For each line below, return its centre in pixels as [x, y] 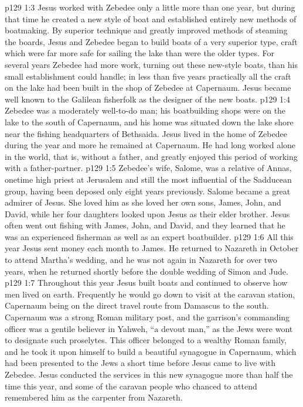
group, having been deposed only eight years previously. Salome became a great [148, 191]
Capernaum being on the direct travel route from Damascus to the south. [137, 305]
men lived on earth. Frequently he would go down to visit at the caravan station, [150, 294]
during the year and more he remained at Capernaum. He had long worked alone [150, 145]
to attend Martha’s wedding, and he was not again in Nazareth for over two [141, 260]
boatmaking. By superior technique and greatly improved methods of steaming [146, 30]
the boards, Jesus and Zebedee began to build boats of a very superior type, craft [151, 41]
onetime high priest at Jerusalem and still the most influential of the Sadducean [148, 179]
